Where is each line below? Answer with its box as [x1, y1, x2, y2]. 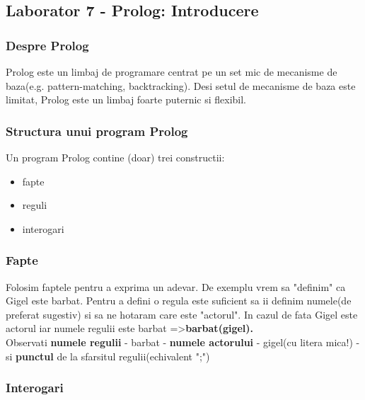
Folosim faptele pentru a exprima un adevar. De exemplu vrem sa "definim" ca [6, 279, 346, 294]
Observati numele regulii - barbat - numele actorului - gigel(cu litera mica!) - [6, 334, 360, 349]
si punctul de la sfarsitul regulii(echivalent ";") [6, 348, 210, 363]
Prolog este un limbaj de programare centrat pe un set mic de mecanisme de [6, 64, 337, 79]
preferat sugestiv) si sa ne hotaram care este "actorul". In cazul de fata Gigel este [6, 307, 358, 321]
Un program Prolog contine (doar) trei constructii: [6, 150, 225, 164]
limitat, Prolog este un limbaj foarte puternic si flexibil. [6, 92, 247, 107]
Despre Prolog [6, 36, 89, 54]
